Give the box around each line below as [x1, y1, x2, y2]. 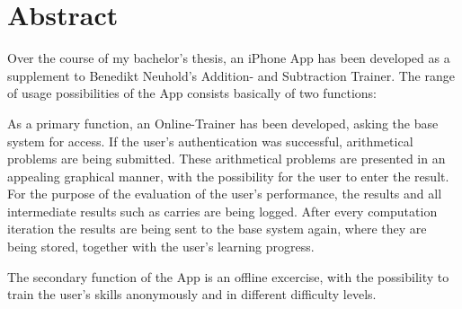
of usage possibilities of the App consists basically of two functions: [7, 84, 377, 102]
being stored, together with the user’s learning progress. [7, 237, 315, 256]
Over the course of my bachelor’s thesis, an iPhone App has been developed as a [7, 49, 450, 67]
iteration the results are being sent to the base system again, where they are [7, 219, 427, 238]
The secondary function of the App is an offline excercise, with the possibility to [7, 267, 449, 286]
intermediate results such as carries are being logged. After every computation [7, 201, 438, 220]
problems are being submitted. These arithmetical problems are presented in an [7, 149, 446, 168]
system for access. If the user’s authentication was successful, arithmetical [7, 131, 413, 150]
